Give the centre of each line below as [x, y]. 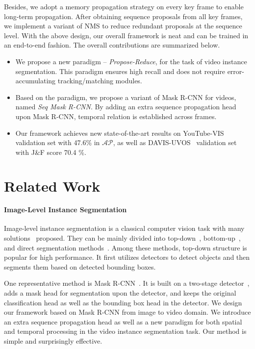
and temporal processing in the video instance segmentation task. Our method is [125, 331]
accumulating [36, 81]
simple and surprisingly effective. [53, 341]
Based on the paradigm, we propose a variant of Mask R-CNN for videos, [126, 97]
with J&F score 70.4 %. [51, 152]
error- [236, 71]
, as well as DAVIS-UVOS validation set [175, 142]
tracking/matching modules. [100, 81]
